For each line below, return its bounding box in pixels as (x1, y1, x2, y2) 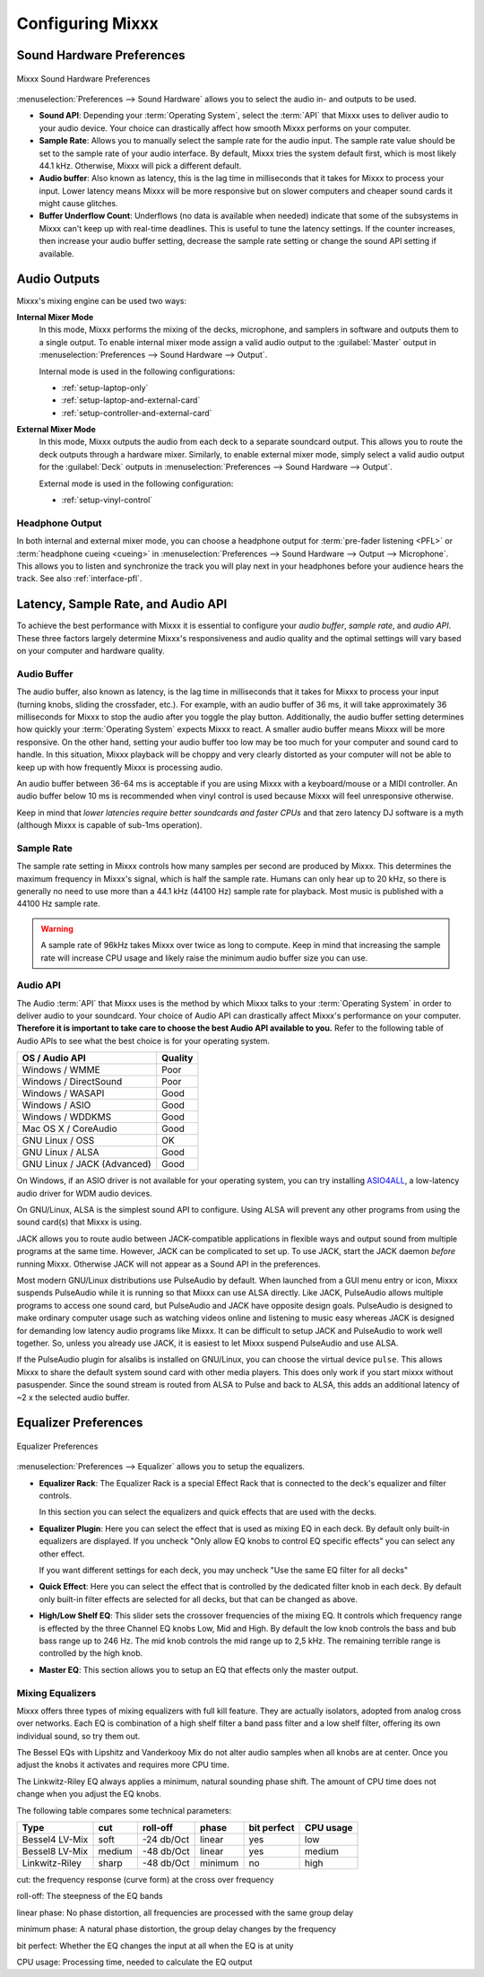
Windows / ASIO (22, 1099, 91, 1111)
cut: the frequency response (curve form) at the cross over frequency (16, 1875, 274, 1886)
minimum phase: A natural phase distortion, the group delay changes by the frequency (16, 1924, 336, 1935)
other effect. (39, 1548, 85, 1559)
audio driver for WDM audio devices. (16, 1188, 152, 1198)
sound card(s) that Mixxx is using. (16, 1216, 143, 1228)
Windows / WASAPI (22, 1087, 105, 1100)
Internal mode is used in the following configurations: (39, 366, 236, 377)
